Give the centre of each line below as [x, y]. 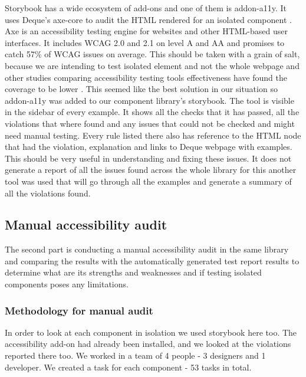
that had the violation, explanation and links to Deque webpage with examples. [149, 147]
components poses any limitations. [67, 284]
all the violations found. [48, 193]
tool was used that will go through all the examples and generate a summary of [148, 181]
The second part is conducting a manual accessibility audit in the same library [147, 249]
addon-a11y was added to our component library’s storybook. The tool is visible [149, 100]
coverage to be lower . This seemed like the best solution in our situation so [141, 89]
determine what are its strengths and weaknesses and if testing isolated [133, 272]
